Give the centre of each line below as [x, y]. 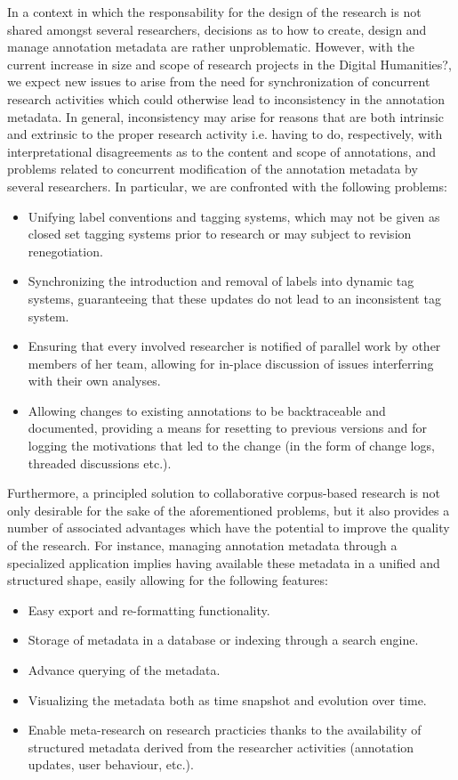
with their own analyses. [94, 381]
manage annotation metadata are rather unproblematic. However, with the [211, 47]
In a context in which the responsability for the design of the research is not [214, 12]
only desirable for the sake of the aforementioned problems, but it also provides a [229, 510]
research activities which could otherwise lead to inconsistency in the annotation [226, 98]
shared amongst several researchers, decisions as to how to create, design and [217, 29]
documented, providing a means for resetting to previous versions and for [228, 428]
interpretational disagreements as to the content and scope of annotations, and [221, 151]
